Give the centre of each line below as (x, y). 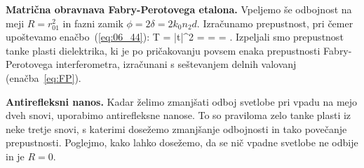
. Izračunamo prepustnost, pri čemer (275, 23)
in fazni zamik (93, 23)
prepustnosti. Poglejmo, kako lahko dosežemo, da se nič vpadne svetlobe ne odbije (182, 142)
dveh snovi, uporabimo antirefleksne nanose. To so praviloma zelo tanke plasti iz (178, 115)
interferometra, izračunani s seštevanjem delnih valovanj (176, 64)
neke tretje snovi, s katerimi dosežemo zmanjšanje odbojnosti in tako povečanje (176, 128)
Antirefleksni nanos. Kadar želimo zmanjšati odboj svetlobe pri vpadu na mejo (182, 101)
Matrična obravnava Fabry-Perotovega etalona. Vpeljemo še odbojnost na (179, 9)
